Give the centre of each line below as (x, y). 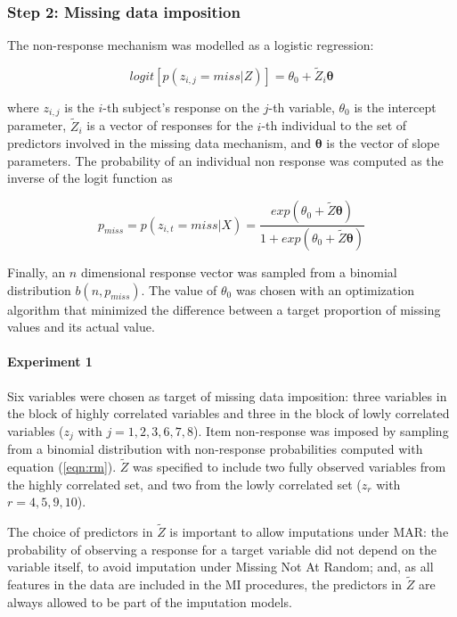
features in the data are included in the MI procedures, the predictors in (205, 584)
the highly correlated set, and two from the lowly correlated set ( (184, 484)
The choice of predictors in (80, 531)
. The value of (179, 289)
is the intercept (395, 107)
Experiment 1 (50, 362)
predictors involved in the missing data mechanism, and (159, 143)
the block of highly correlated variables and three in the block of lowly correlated (228, 413)
